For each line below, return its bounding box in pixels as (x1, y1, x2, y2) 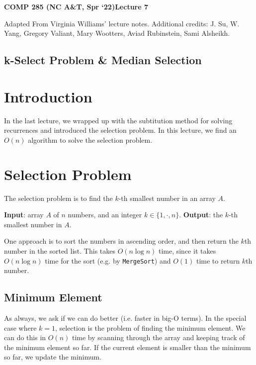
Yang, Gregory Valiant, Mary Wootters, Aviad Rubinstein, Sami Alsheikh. (4, 28, 230, 38)
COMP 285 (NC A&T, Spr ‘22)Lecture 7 (4, 1, 149, 11)
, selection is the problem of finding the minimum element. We (55, 322, 246, 333)
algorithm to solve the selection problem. (28, 134, 153, 145)
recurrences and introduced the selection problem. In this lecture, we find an (4, 125, 237, 135)
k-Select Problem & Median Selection (4, 52, 202, 68)
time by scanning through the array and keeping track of (72, 332, 245, 343)
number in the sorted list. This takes (4, 245, 115, 256)
